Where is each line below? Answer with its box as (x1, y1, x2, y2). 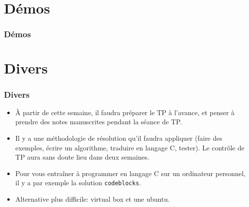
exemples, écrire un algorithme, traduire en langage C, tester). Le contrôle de (15, 142, 245, 152)
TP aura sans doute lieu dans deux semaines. (15, 152, 150, 162)
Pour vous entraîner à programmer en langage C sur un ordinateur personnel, (15, 168, 246, 178)
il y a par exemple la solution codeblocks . (15, 177, 141, 188)
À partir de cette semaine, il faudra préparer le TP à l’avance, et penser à (15, 107, 234, 117)
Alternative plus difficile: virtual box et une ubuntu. (15, 194, 170, 204)
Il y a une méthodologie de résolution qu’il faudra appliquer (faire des (15, 133, 222, 143)
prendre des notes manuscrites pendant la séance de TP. (15, 117, 182, 127)
